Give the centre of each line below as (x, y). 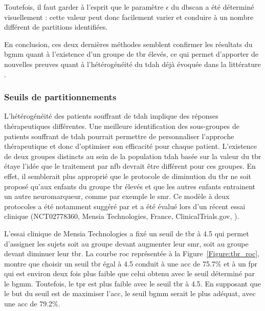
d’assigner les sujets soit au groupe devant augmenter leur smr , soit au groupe (126, 243)
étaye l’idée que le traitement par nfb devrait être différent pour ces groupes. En (130, 166)
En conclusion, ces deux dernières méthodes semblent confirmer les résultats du (128, 44)
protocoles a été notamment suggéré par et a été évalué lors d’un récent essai (125, 206)
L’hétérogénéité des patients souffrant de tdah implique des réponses (111, 116)
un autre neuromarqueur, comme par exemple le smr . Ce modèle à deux (117, 196)
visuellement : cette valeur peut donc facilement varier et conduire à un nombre (129, 17)
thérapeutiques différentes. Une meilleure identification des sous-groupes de (122, 126)
